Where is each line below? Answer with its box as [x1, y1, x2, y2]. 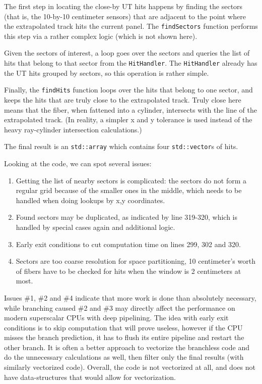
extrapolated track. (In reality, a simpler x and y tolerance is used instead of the [4, 114, 252, 125]
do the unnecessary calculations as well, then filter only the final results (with [4, 352, 244, 362]
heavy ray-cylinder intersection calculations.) [4, 124, 142, 134]
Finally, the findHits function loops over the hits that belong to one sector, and [4, 84, 253, 95]
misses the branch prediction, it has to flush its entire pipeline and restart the [4, 332, 244, 343]
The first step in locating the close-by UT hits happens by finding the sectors [4, 1, 243, 11]
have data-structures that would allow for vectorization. [4, 371, 176, 382]
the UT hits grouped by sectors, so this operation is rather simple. [4, 67, 209, 78]
